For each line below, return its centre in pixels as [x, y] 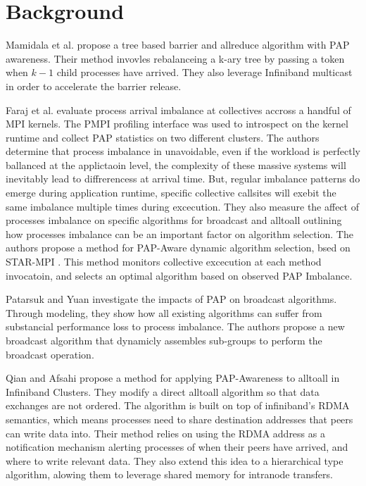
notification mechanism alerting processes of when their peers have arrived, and [177, 447]
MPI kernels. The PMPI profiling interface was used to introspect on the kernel [177, 124]
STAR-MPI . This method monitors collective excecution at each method [164, 262]
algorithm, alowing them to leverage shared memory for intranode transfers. [169, 474]
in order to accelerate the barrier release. [94, 86]
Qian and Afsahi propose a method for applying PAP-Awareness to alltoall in [173, 378]
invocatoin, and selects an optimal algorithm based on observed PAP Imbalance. [179, 275]
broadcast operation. [50, 354]
